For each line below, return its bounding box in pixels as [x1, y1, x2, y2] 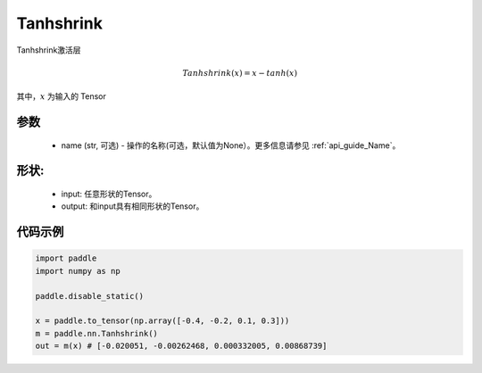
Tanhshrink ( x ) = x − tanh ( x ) [182, 68, 298, 78]
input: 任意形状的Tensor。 [61, 188, 157, 199]
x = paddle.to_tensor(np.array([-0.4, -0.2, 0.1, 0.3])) [35, 316, 290, 326]
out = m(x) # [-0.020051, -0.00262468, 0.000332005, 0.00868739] [35, 341, 328, 352]
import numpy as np [35, 266, 120, 276]
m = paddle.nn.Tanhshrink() [35, 328, 158, 338]
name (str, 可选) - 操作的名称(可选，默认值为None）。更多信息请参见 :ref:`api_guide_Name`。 [61, 139, 401, 151]
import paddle [35, 253, 97, 263]
